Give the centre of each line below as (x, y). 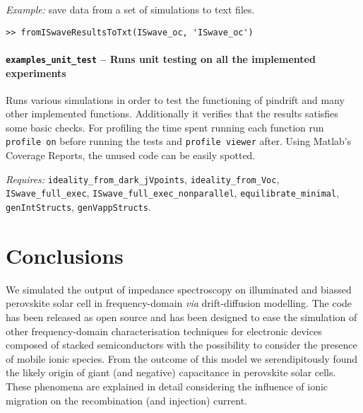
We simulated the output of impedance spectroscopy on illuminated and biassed (179, 289)
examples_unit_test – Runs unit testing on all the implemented (161, 58)
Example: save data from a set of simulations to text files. (130, 9)
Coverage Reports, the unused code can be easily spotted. (131, 155)
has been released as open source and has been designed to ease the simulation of (181, 317)
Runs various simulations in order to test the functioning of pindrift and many (175, 99)
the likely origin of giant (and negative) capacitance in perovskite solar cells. (171, 372)
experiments (36, 72)
